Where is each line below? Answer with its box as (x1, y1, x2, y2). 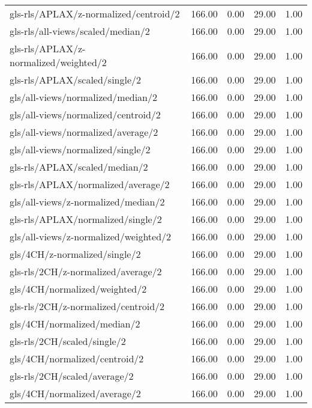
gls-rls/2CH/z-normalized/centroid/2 (10, 299, 165, 313)
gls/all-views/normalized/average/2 (10, 125, 158, 139)
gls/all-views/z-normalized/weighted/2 (10, 230, 172, 243)
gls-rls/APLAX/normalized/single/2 (10, 212, 162, 226)
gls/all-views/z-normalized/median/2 (10, 195, 165, 209)
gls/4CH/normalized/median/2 (10, 317, 140, 330)
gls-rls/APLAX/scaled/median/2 (10, 160, 148, 174)
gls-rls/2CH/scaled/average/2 (10, 369, 134, 383)
